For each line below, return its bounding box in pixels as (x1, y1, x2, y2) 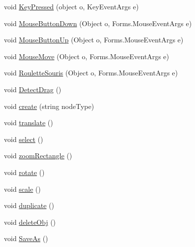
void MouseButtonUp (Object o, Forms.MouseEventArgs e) (4, 35, 184, 45)
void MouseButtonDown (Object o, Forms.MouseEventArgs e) (4, 18, 192, 28)
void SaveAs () (4, 233, 48, 244)
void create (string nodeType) (4, 101, 94, 111)
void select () (4, 134, 43, 144)
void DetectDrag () (4, 84, 62, 94)
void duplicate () (4, 200, 54, 211)
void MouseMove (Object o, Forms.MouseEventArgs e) (4, 51, 169, 61)
